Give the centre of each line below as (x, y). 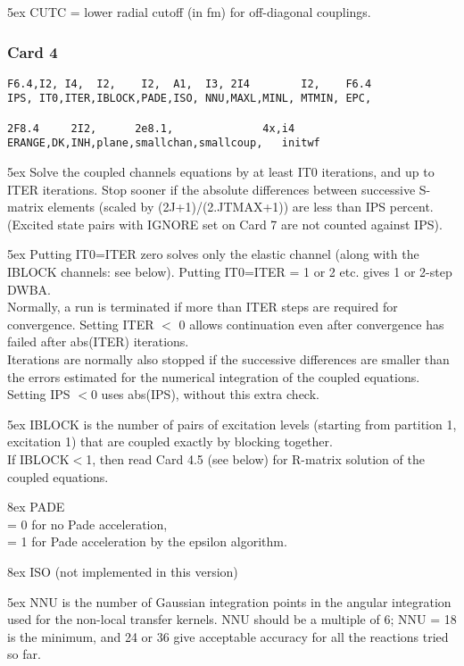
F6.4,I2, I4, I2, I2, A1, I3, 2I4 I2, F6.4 (190, 83)
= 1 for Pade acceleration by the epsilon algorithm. (147, 541)
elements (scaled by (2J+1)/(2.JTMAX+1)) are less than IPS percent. (240, 207)
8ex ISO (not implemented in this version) (123, 571)
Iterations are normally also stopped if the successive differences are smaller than (228, 359)
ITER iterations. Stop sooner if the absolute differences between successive (211, 189)
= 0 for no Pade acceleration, (87, 524)
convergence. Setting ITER (81, 324)
